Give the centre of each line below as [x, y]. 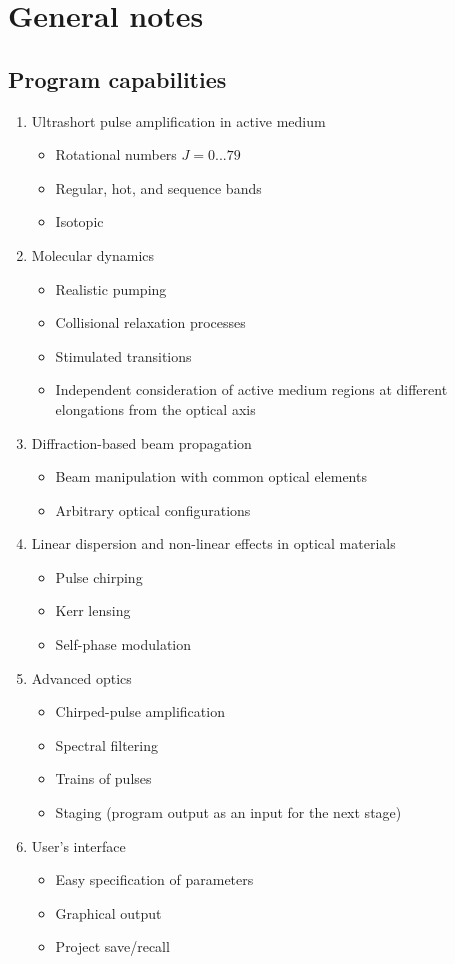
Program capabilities [117, 78]
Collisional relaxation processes [150, 322]
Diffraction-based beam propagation [141, 442]
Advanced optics [81, 677]
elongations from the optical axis [155, 408]
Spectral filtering [106, 744]
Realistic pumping [111, 288]
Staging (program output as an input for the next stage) [228, 812]
